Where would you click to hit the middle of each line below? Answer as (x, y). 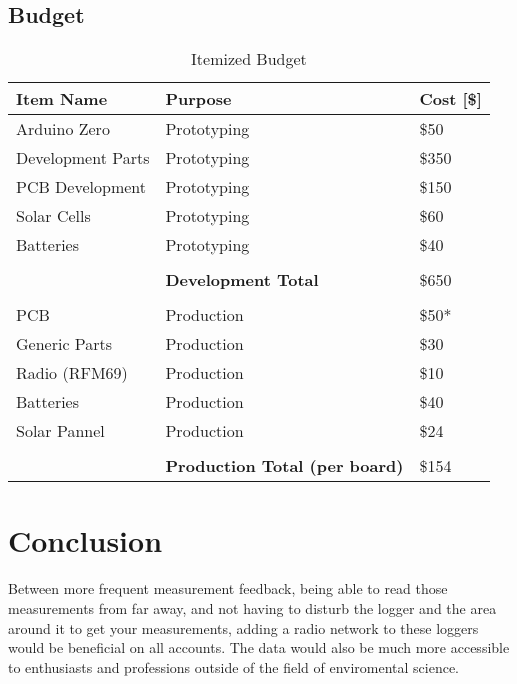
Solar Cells (53, 216)
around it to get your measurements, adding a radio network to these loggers (243, 627)
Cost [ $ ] (450, 99)
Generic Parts (64, 344)
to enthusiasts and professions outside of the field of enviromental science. (234, 666)
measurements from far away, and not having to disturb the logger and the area (252, 607)
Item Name (62, 99)
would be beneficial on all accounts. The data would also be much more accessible (259, 647)
